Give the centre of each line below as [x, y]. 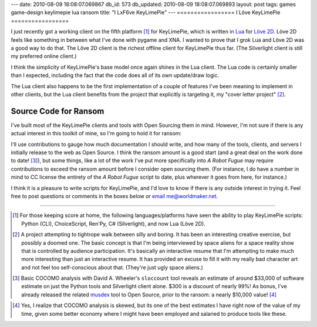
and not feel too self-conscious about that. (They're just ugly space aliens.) [112, 267]
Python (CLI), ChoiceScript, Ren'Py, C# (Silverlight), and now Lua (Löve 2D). [113, 223]
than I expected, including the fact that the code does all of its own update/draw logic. [115, 75]
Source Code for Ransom [58, 111]
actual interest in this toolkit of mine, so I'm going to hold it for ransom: [96, 134]
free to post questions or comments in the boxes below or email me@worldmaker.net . [114, 196]
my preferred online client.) [44, 56]
